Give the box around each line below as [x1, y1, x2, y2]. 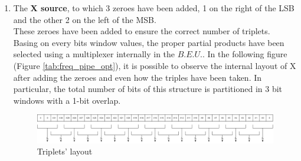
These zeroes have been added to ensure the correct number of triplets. [13, 25, 270, 37]
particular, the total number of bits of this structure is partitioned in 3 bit [13, 83, 283, 95]
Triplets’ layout [37, 145, 93, 157]
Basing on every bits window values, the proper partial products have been [13, 36, 284, 48]
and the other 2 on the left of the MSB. [13, 13, 156, 25]
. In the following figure [202, 48, 287, 60]
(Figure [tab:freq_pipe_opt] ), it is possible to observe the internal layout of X [13, 59, 296, 71]
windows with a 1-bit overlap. [13, 94, 121, 106]
